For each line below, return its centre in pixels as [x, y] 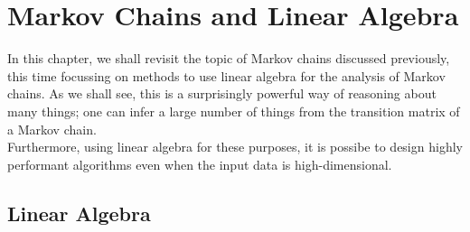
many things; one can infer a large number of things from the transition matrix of [234, 111]
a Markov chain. [52, 129]
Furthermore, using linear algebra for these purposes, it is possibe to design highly [235, 147]
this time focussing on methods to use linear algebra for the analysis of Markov [226, 75]
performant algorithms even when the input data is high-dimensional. [200, 164]
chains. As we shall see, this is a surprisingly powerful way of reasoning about [222, 93]
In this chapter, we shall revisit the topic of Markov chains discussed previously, [229, 58]
